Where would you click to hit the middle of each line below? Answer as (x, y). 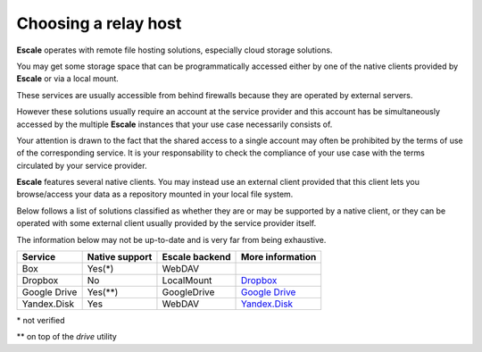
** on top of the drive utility (67, 337)
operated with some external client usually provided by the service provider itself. (166, 223)
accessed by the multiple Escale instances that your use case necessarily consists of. (175, 124)
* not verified (41, 321)
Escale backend (196, 257)
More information (278, 257)
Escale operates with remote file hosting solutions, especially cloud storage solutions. (175, 50)
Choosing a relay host (99, 23)
